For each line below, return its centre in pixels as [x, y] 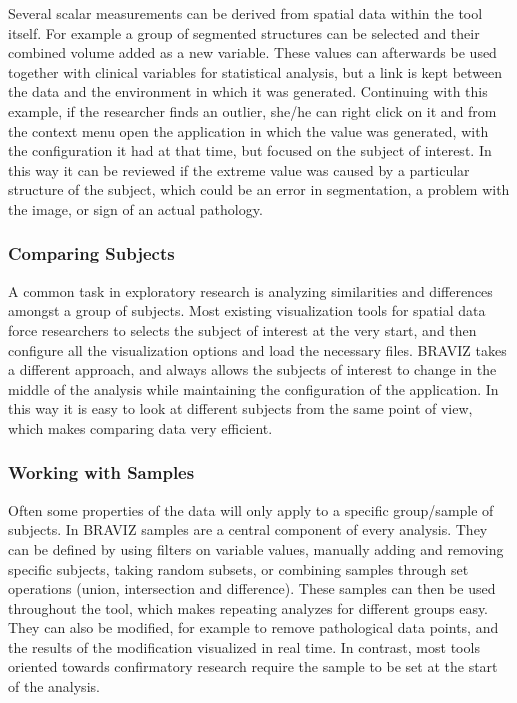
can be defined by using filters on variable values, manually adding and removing [256, 548]
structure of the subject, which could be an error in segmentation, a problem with [259, 189]
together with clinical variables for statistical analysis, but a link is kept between [255, 71]
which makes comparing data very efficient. [140, 427]
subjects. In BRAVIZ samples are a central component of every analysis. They [248, 529]
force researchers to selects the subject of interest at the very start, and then [242, 329]
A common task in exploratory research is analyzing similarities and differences [250, 290]
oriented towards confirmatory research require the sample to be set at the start [253, 666]
